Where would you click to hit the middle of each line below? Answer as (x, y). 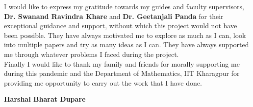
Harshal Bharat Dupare (45, 99)
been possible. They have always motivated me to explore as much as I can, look (125, 35)
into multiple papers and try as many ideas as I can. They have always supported (126, 45)
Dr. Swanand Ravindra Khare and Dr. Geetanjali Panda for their (114, 16)
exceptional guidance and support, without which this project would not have (121, 26)
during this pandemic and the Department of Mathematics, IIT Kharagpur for (122, 73)
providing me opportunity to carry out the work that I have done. (103, 82)
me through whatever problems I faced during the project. (91, 54)
